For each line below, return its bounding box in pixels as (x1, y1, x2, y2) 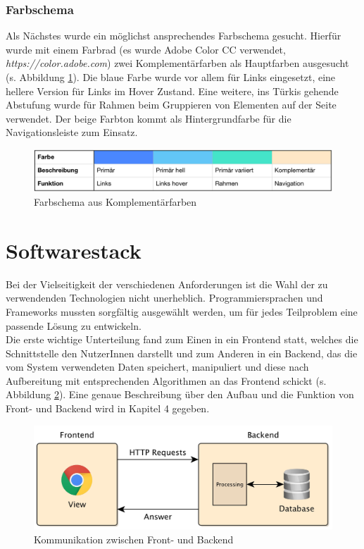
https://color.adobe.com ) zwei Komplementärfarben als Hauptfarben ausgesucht (6, 56, 349, 70)
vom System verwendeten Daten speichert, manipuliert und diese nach (6, 359, 309, 374)
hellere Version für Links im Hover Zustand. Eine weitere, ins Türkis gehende (6, 83, 339, 98)
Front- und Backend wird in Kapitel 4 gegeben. (6, 401, 210, 416)
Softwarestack (6, 235, 142, 264)
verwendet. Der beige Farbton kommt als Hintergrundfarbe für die (6, 111, 291, 125)
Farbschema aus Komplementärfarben (34, 195, 197, 209)
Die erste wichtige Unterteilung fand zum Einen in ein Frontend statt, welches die (6, 332, 358, 347)
